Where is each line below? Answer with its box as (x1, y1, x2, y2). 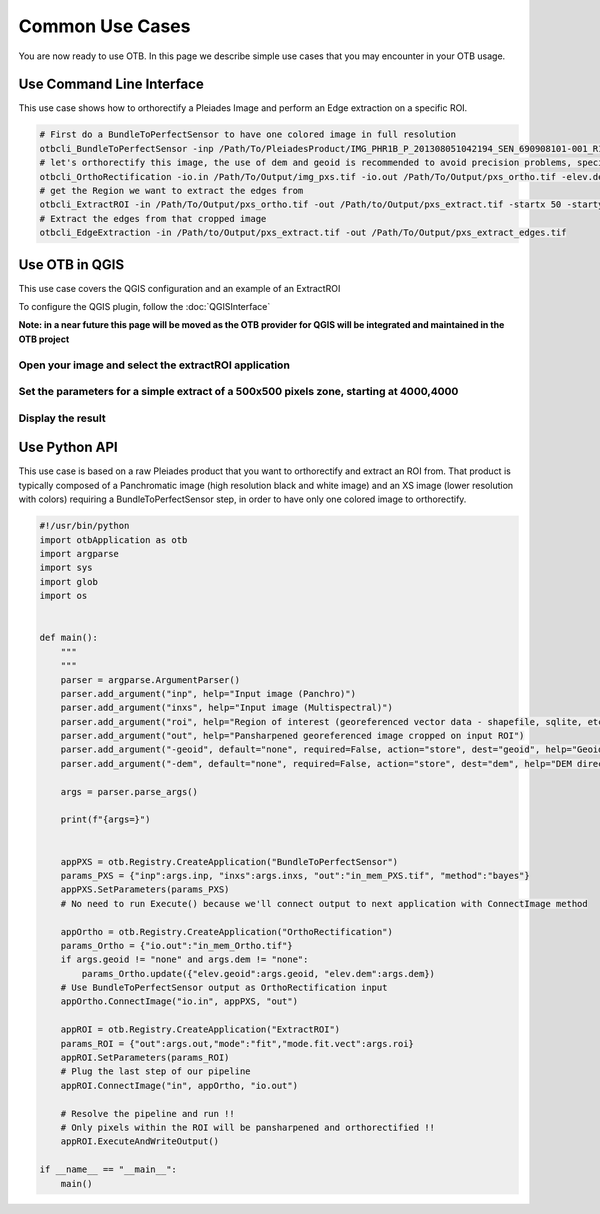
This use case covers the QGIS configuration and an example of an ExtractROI (18, 282, 341, 294)
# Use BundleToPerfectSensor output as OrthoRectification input (60, 982, 388, 994)
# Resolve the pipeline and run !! (60, 1108, 235, 1119)
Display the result (18, 411, 106, 425)
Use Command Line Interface (18, 76, 204, 93)
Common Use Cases (18, 15, 191, 37)
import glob (39, 576, 99, 587)
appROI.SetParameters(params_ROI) (60, 1052, 230, 1064)
